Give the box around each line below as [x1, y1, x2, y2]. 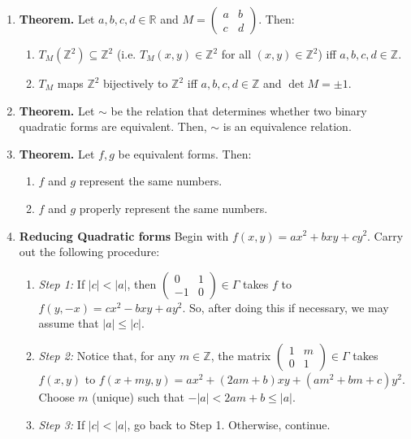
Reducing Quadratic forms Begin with [19, 227, 229, 244]
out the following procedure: [19, 243, 160, 260]
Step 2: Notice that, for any [38, 346, 176, 363]
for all [221, 46, 252, 62]
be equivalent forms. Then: [118, 145, 252, 162]
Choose [38, 388, 75, 405]
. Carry [367, 227, 404, 244]
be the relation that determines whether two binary [110, 102, 367, 119]
